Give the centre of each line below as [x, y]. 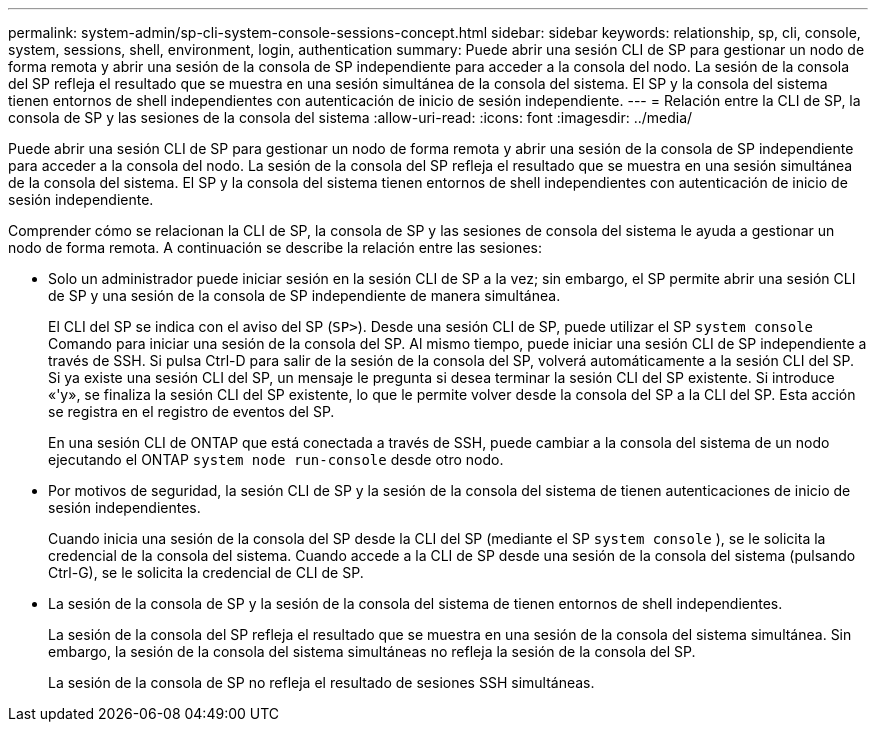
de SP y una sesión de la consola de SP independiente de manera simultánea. [304, 295]
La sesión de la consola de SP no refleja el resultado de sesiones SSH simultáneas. [321, 682]
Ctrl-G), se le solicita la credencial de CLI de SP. [206, 572]
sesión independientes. [124, 507]
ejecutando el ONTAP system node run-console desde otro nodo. [276, 459]
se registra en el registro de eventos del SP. [191, 411]
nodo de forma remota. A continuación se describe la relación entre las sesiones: [275, 247]
